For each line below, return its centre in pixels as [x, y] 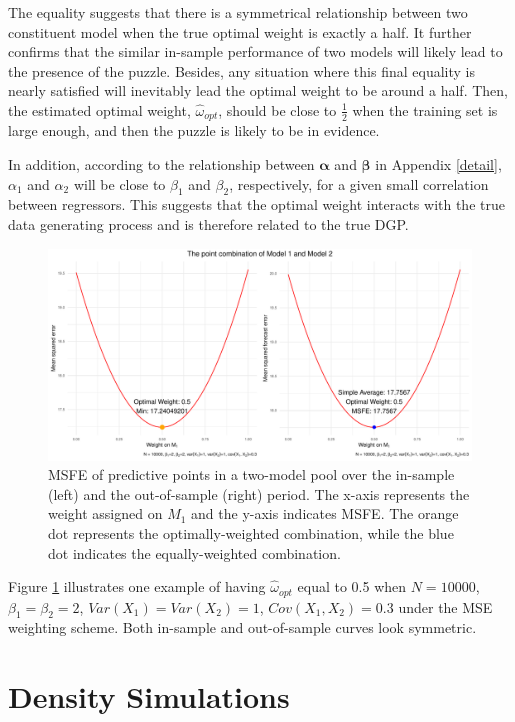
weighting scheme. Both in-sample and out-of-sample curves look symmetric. [242, 627]
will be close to [119, 183]
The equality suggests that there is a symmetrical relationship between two [238, 12]
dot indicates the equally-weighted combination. [194, 552]
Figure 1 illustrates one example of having [137, 586]
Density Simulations [149, 696]
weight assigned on [105, 513]
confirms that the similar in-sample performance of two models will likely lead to [255, 51]
